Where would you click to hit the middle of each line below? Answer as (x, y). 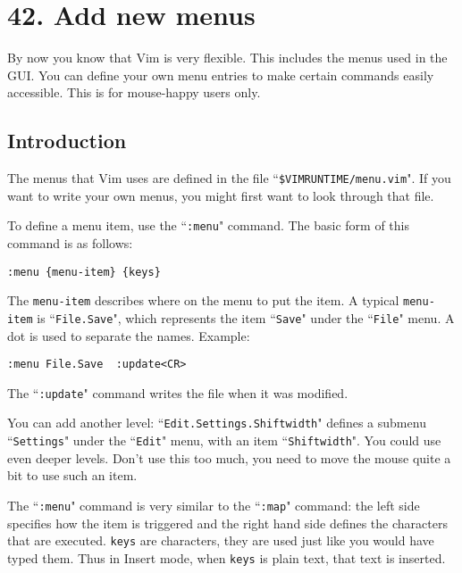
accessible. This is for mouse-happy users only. (134, 92)
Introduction (67, 141)
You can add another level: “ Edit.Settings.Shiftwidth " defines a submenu (217, 423)
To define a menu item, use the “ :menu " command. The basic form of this (208, 225)
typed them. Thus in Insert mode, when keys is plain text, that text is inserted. (227, 557)
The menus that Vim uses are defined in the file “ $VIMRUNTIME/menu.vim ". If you (229, 178)
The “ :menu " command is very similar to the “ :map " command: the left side (214, 505)
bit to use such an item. (72, 475)
